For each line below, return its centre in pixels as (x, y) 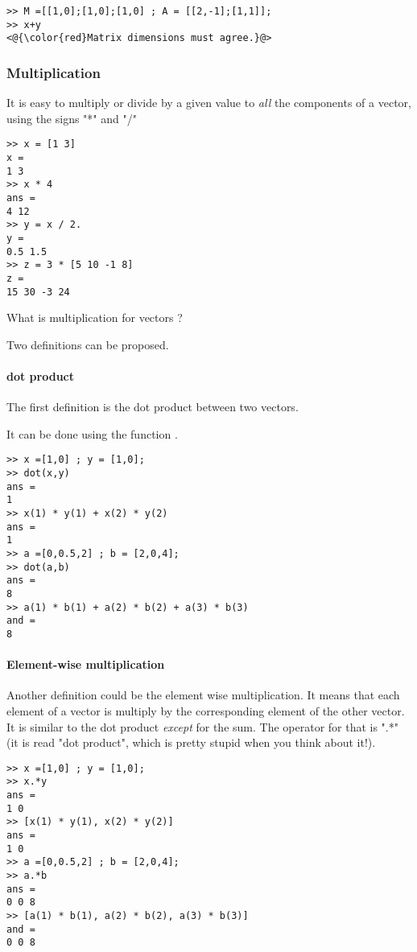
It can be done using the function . (92, 433)
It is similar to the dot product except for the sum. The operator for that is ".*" (202, 726)
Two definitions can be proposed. (88, 344)
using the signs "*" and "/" (72, 118)
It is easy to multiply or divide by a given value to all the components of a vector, (209, 103)
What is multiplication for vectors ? (95, 317)
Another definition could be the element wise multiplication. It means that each (203, 695)
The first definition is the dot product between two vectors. (153, 407)
